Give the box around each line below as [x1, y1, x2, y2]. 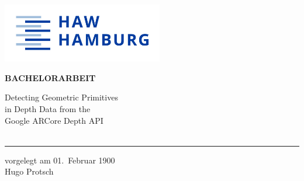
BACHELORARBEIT [5, 71, 96, 83]
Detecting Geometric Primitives [5, 91, 118, 103]
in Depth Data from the [5, 102, 91, 114]
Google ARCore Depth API [5, 114, 103, 126]
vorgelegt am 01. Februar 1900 [5, 154, 115, 166]
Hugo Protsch [5, 165, 54, 177]
